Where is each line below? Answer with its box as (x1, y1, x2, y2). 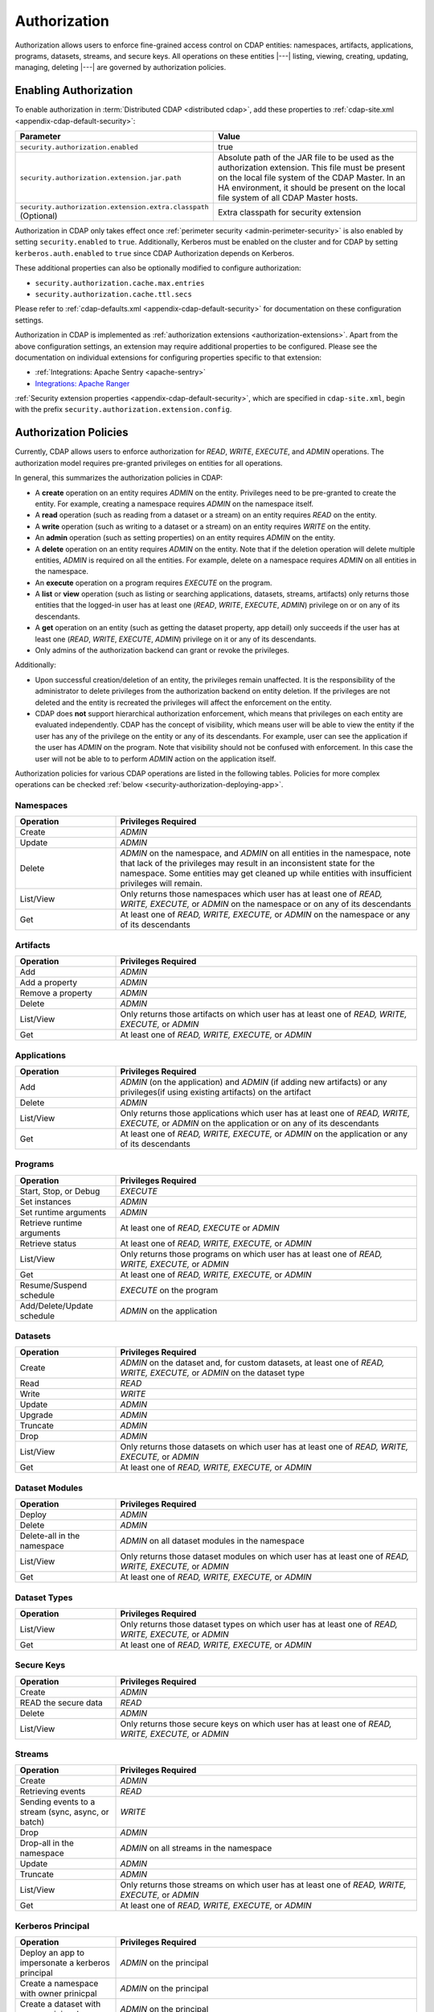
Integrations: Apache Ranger (35, 378, 130, 388)
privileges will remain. (120, 878, 203, 889)
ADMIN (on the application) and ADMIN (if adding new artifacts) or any (120, 1076, 387, 1087)
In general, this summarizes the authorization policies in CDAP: (14, 473, 223, 483)
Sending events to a (19, 1796, 96, 1808)
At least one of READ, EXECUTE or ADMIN (120, 1222, 280, 1233)
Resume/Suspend (19, 1280, 88, 1291)
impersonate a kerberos (19, 1957, 110, 1969)
